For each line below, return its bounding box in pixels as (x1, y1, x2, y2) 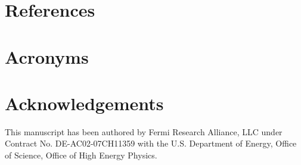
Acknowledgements (5, 91, 164, 115)
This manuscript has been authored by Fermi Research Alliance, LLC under (5, 125, 283, 138)
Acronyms (5, 44, 89, 69)
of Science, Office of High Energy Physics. (5, 149, 157, 161)
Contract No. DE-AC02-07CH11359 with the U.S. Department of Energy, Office (5, 137, 297, 150)
